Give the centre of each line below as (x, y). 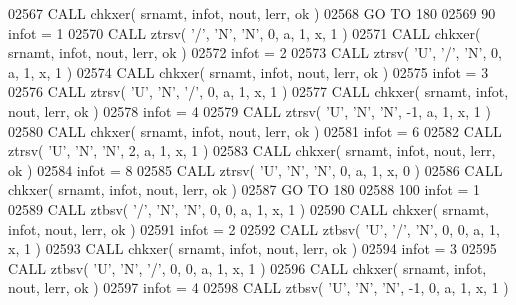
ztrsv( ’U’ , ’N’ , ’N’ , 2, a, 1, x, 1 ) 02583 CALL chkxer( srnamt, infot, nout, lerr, (252, 150)
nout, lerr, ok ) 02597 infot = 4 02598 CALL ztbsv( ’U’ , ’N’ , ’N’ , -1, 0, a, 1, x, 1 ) (258, 287)
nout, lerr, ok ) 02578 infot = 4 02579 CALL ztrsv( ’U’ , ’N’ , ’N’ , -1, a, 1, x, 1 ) (249, 110)
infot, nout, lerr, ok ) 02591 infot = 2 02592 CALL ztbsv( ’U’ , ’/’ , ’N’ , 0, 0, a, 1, (254, 228)
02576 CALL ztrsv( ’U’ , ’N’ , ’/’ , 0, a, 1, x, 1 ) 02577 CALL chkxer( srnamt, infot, (258, 91)
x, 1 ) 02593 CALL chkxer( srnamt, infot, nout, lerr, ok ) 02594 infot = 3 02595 (252, 248)
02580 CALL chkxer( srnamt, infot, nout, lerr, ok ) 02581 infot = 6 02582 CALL (255, 130)
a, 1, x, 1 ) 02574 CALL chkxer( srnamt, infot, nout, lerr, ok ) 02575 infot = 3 (248, 71)
